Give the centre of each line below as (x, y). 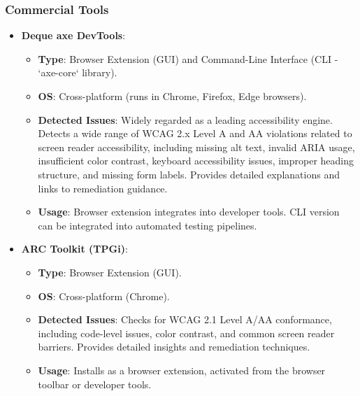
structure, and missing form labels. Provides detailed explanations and (189, 174)
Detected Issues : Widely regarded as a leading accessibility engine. (185, 119)
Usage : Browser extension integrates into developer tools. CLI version (189, 212)
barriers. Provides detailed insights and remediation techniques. (174, 347)
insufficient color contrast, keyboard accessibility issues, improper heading (196, 161)
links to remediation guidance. (103, 188)
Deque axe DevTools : (73, 35)
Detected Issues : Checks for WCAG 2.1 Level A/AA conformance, (185, 319)
